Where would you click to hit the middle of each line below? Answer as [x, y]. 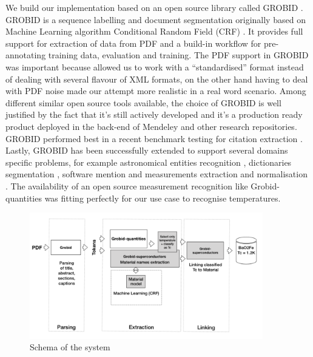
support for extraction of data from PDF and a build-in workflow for [133, 43]
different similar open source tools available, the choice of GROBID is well [143, 102]
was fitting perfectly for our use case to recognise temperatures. [163, 198]
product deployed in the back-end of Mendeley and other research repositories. [151, 126]
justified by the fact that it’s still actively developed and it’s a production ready [154, 114]
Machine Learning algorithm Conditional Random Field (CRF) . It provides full [154, 31]
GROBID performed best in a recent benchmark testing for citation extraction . [154, 138]
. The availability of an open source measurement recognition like [127, 185]
